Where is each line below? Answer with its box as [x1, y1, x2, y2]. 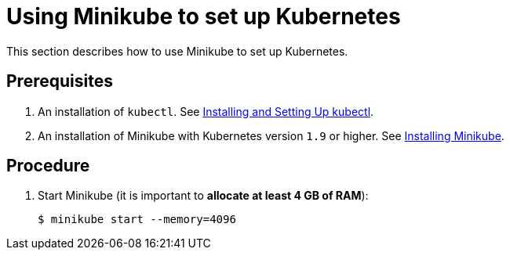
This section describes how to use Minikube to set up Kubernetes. [6, 44, 348, 58]
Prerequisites [6, 71, 113, 92]
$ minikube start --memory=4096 [38, 213, 236, 226]
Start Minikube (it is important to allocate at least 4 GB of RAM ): [38, 189, 369, 203]
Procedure [6, 156, 90, 176]
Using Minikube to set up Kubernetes [6, 3, 401, 30]
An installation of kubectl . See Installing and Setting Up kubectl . [38, 104, 374, 118]
